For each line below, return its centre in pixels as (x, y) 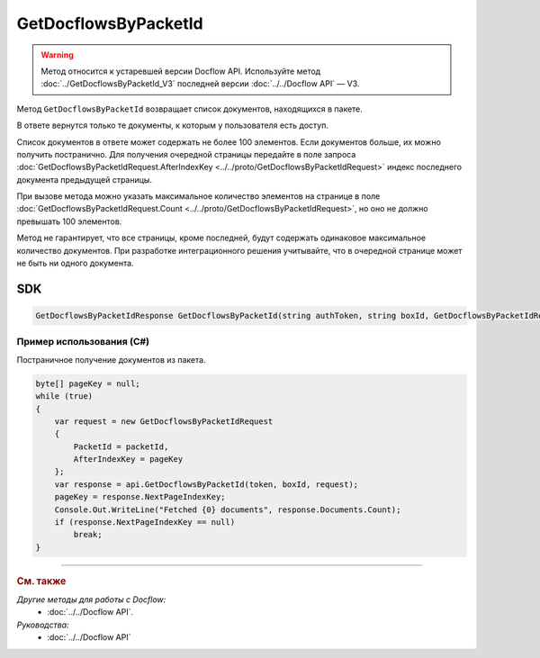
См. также (41, 581)
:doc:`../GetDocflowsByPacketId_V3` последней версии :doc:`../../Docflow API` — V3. (200, 84)
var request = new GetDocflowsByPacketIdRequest (164, 421)
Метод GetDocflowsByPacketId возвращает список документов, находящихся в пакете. (190, 109)
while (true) (64, 397)
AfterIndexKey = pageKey (128, 460)
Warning (57, 55)
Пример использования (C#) (83, 342)
